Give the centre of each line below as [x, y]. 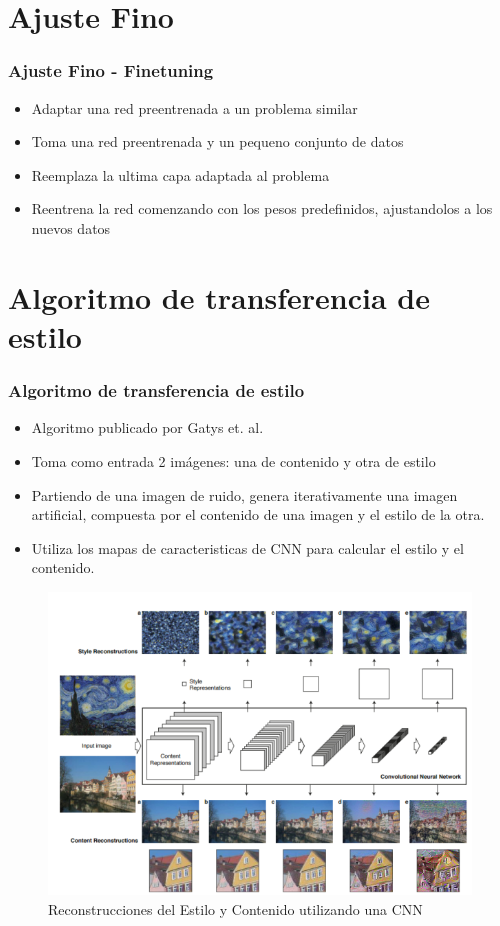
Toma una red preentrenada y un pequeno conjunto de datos [217, 141]
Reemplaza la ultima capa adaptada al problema [180, 174]
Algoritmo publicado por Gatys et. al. [147, 427]
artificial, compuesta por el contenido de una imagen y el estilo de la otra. [258, 514]
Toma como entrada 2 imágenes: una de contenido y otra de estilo [233, 460]
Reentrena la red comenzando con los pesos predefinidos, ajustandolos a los [262, 208]
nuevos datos [71, 227]
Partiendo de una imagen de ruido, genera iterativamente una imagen [244, 494]
